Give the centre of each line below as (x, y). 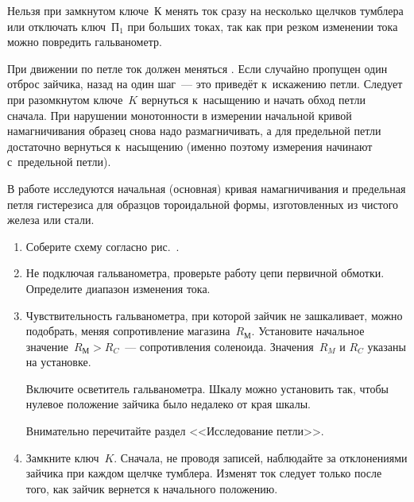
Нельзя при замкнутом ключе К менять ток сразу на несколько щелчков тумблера (205, 10)
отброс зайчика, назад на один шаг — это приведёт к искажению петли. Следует (205, 84)
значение (47, 346)
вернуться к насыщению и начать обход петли (253, 99)
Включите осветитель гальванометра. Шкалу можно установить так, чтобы (207, 388)
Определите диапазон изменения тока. (118, 288)
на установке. (58, 362)
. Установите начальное (308, 331)
